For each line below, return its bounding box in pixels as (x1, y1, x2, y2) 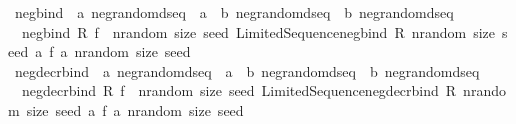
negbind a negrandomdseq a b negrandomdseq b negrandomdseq (14, 2, 454, 22)
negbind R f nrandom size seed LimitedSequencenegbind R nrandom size (21, 21, 496, 42)
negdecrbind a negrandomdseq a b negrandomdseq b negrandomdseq (14, 60, 480, 81)
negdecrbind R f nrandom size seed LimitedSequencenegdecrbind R (21, 80, 457, 101)
